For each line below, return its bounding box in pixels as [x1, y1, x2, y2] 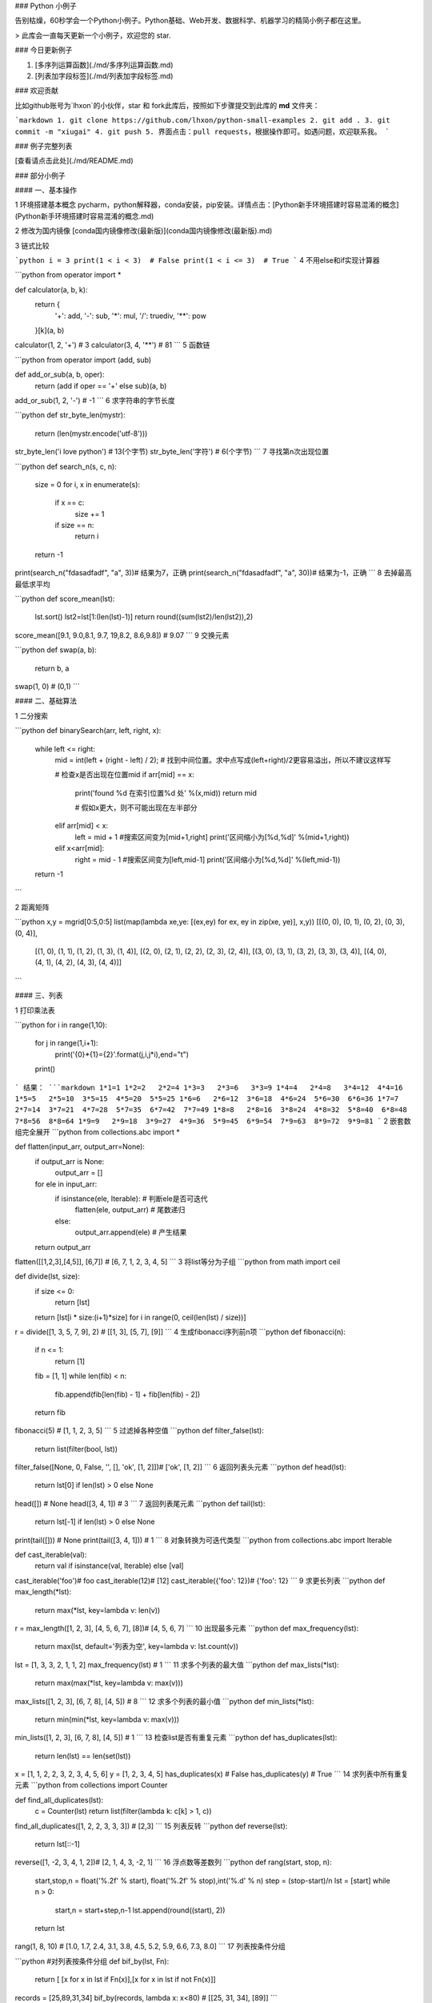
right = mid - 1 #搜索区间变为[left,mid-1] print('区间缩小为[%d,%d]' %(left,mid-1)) [74, 854, 341, 864]
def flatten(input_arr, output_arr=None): [14, 1142, 146, 1151]
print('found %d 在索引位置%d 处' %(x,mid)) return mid [74, 788, 258, 797]
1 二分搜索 [14, 711, 48, 720]
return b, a [34, 663, 70, 673]
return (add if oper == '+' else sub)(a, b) [34, 381, 167, 390]
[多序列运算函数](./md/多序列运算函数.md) [34, 60, 174, 70]
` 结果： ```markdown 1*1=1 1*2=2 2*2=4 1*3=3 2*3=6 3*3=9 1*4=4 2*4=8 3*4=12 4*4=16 [14, 1082, 403, 1092]
